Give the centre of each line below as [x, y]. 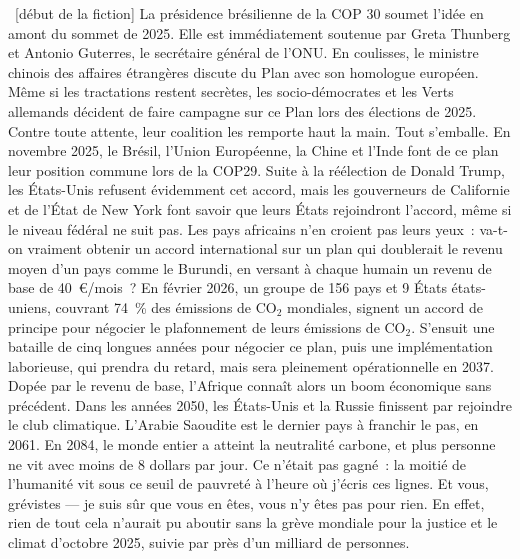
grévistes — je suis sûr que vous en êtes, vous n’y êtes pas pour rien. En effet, [246, 502]
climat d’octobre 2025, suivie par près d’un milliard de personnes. [209, 542]
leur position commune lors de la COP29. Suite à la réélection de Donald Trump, [256, 169]
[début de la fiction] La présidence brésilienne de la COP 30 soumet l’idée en [249, 13]
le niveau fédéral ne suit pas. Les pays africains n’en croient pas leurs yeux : [241, 228]
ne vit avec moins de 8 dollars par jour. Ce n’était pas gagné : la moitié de [237, 463]
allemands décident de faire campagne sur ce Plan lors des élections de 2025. [242, 110]
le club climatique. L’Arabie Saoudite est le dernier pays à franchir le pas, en [243, 424]
